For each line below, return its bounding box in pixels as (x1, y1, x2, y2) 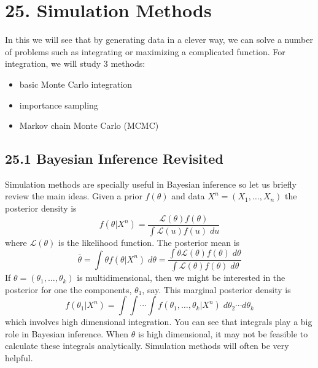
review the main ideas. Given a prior (5, 190, 142, 202)
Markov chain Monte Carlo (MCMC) (19, 119, 159, 132)
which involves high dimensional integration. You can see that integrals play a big (5, 315, 312, 328)
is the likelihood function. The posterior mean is (58, 236, 240, 248)
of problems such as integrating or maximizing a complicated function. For (5, 45, 285, 58)
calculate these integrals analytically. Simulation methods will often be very (5, 339, 289, 352)
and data (171, 190, 205, 202)
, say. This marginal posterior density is (142, 283, 291, 296)
